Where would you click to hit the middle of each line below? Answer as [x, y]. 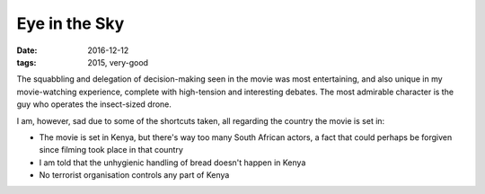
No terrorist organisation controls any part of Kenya [134, 175]
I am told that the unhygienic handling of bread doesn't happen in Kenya [172, 163]
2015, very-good [118, 62]
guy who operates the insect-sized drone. [94, 104]
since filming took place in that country [111, 150]
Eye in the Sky [71, 23]
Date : [27, 50]
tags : [26, 62]
